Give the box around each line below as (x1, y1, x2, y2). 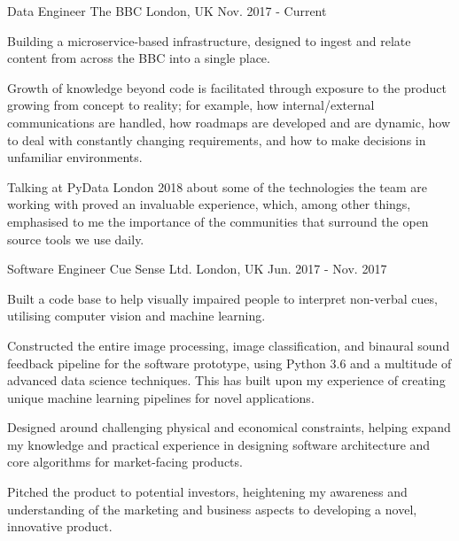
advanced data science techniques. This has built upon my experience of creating (7, 371, 446, 390)
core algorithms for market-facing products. (7, 452, 243, 471)
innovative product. (7, 517, 113, 536)
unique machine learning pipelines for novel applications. (7, 388, 315, 406)
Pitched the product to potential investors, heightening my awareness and (7, 483, 408, 501)
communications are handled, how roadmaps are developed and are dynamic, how (7, 112, 451, 131)
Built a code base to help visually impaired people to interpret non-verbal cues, (7, 289, 438, 307)
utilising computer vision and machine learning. (7, 306, 266, 325)
